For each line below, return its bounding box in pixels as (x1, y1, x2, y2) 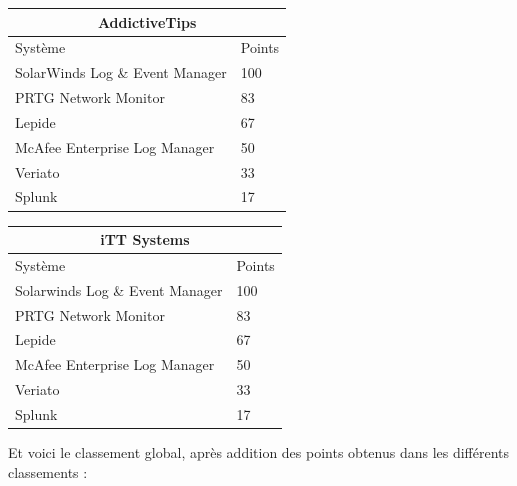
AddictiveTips (97, 11, 197, 32)
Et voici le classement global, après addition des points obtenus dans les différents (8, 442, 510, 462)
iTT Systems (100, 229, 190, 249)
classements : (8, 461, 88, 482)
